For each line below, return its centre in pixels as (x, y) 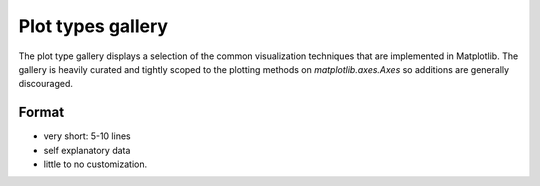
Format (41, 112)
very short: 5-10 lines (87, 136)
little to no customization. (95, 164)
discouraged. (46, 84)
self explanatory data (87, 150)
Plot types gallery (93, 26)
